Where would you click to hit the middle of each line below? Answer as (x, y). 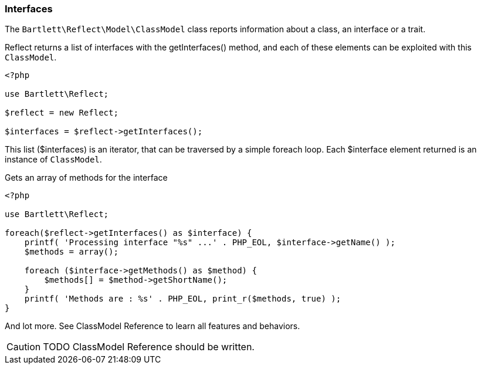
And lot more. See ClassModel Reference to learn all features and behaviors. (153, 326)
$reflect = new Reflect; (62, 113)
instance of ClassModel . (53, 160)
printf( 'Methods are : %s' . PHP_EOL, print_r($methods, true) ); (183, 299)
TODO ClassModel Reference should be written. (149, 347)
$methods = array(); (71, 252)
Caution (24, 347)
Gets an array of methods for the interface (86, 178)
